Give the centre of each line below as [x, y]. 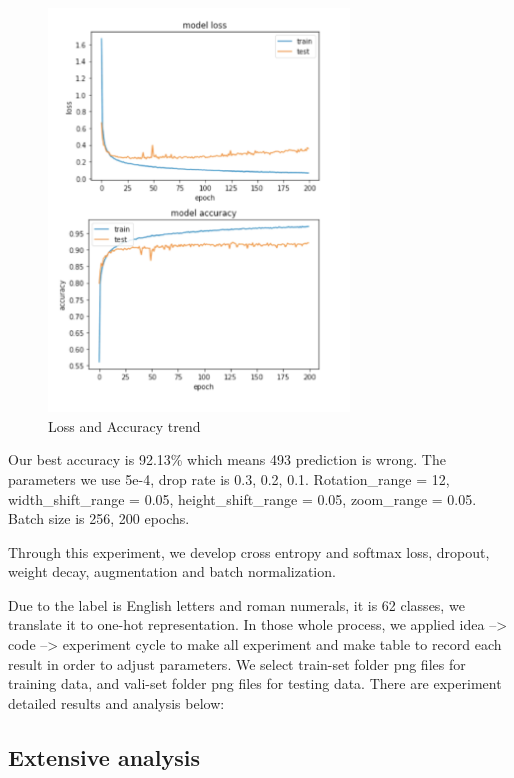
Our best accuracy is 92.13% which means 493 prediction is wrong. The [227, 459]
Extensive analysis [104, 756]
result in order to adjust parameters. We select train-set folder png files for [237, 663]
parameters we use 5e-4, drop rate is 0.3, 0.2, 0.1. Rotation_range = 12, [229, 478]
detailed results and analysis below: [116, 702]
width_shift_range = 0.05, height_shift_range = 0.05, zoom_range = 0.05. [242, 498]
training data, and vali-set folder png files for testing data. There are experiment [255, 683]
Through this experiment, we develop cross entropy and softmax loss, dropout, [249, 551]
